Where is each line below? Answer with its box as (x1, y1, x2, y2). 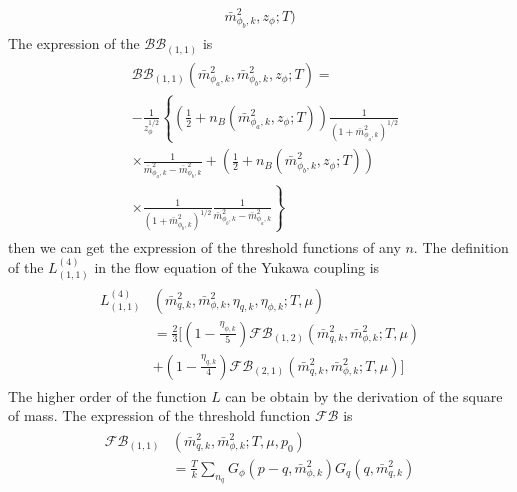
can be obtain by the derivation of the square (225, 385, 503, 406)
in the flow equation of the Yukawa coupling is (94, 257, 380, 278)
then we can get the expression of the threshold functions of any (8, 236, 401, 257)
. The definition (413, 236, 509, 257)
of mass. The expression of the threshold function (8, 405, 311, 426)
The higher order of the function (8, 385, 207, 406)
